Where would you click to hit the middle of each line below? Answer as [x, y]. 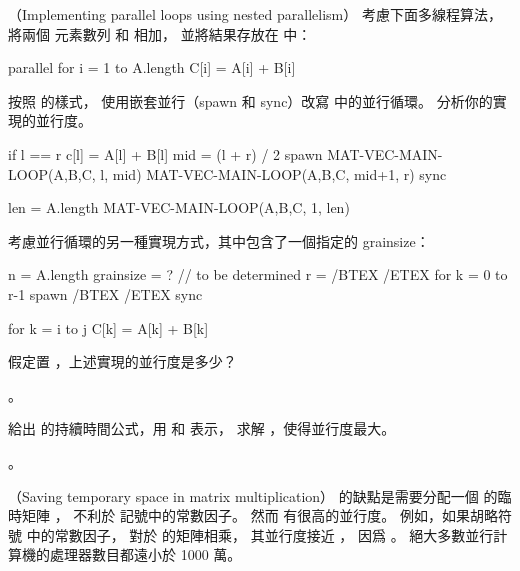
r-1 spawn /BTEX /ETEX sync [105, 293]
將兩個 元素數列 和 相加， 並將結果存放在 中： [160, 33]
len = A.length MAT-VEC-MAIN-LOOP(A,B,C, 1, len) [179, 207]
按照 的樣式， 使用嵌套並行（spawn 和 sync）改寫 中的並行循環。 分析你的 [250, 100]
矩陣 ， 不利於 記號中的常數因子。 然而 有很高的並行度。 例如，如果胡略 [259, 515]
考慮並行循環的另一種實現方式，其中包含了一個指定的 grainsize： [219, 240]
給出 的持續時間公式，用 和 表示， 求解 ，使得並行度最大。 [202, 428]
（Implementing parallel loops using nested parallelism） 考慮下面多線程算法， [255, 14]
